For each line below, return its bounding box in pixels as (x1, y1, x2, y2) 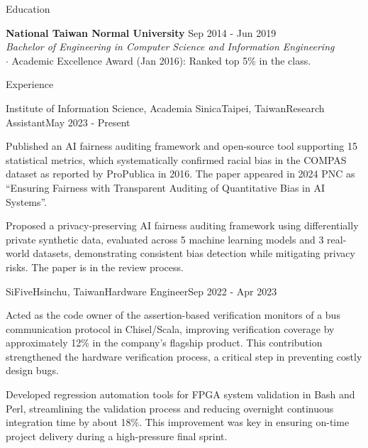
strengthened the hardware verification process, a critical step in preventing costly (6, 349, 362, 364)
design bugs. (6, 363, 59, 378)
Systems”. (6, 194, 48, 209)
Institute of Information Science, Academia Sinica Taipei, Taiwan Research (6, 100, 325, 115)
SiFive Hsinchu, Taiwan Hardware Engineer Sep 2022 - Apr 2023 (6, 283, 277, 298)
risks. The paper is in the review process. (6, 259, 184, 274)
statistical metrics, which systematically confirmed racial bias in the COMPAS (6, 152, 347, 167)
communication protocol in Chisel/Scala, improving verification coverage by (6, 321, 335, 336)
